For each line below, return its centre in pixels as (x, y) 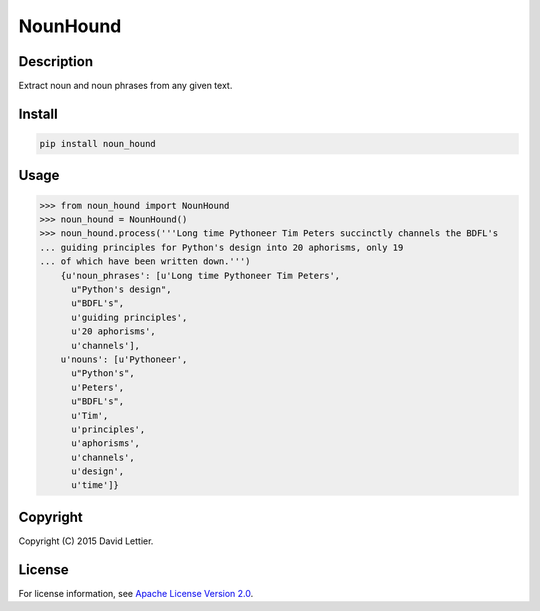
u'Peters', (98, 387)
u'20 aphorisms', (114, 331)
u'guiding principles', (129, 317)
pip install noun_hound (98, 144)
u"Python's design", (121, 289)
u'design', (98, 471)
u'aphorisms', (105, 443)
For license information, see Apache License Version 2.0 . (136, 593)
